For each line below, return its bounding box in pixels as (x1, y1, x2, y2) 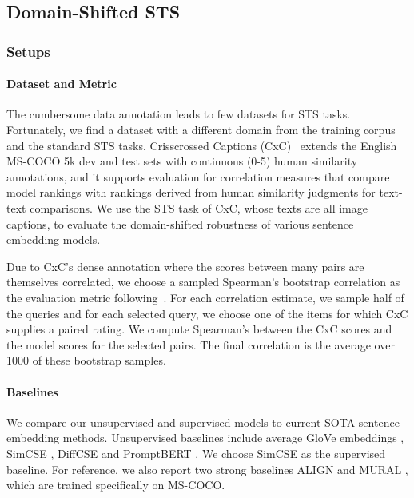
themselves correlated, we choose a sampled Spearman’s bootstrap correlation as (6, 273, 400, 290)
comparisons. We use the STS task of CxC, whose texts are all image (30, 199, 368, 216)
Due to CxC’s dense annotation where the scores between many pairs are (6, 257, 364, 274)
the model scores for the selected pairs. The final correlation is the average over (6, 336, 395, 353)
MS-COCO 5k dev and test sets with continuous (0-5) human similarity (6, 153, 358, 169)
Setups (6, 41, 50, 61)
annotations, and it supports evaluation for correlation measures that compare (6, 168, 390, 185)
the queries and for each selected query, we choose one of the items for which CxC (6, 305, 408, 321)
